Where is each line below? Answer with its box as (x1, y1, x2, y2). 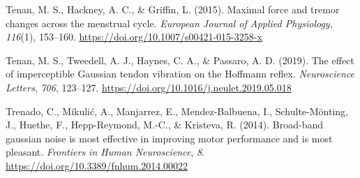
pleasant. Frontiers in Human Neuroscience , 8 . (6, 144, 204, 159)
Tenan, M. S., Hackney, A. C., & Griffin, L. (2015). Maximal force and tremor (6, 2, 340, 16)
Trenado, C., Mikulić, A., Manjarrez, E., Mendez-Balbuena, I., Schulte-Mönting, (6, 103, 348, 118)
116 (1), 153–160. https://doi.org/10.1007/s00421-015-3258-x (6, 29, 262, 44)
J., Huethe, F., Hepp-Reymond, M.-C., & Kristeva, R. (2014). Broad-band (6, 117, 323, 132)
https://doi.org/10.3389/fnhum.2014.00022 (6, 158, 188, 172)
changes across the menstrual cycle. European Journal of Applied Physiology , (6, 15, 333, 30)
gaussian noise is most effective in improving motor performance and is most (6, 131, 333, 145)
